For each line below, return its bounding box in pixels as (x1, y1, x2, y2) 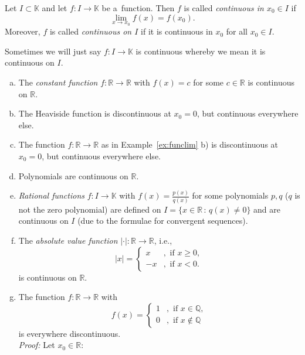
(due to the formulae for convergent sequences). (77, 214, 248, 227)
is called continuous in (184, 2, 264, 13)
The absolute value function (18, 234, 118, 246)
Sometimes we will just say (5, 45, 101, 57)
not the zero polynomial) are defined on (18, 203, 161, 215)
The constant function (18, 76, 98, 88)
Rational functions (18, 189, 84, 202)
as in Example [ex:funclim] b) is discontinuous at (101, 138, 279, 151)
